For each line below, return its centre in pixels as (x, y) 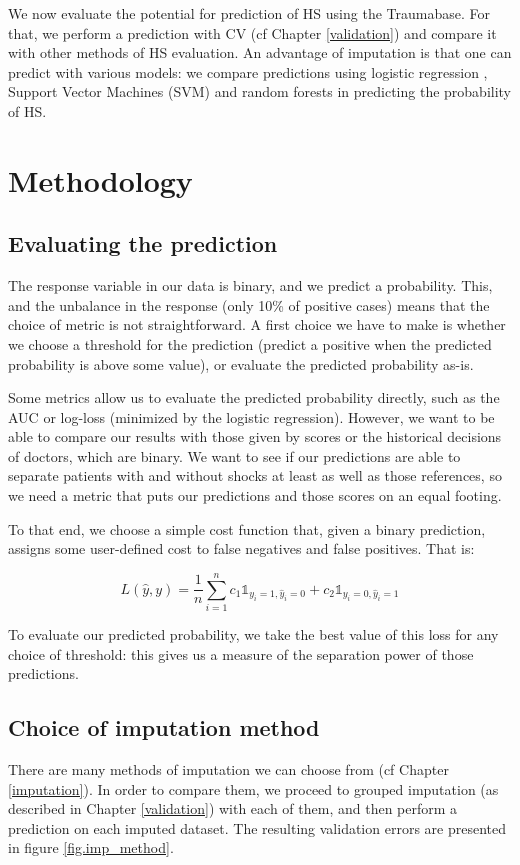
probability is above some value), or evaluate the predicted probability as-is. (241, 363)
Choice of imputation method (164, 727)
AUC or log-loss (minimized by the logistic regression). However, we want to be (251, 416)
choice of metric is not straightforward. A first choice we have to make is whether (257, 324)
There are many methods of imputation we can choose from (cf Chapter (228, 768)
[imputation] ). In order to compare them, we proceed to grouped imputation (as (253, 788)
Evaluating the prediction (143, 243)
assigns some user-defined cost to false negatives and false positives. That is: (241, 548)
